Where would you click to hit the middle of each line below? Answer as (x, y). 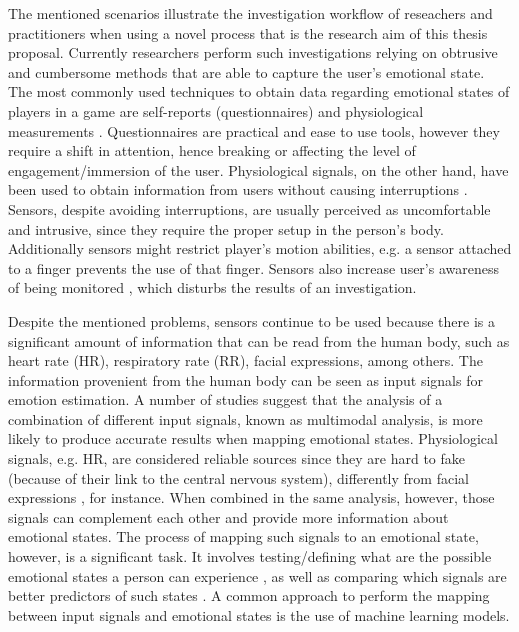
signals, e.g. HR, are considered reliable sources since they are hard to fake (237, 458)
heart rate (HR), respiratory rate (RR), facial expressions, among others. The (245, 360)
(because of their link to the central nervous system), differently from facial (238, 477)
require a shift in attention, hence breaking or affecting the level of (212, 150)
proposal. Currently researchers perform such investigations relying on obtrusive (253, 52)
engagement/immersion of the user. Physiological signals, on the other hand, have (258, 169)
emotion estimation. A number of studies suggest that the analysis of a (225, 399)
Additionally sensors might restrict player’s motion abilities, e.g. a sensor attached (260, 248)
